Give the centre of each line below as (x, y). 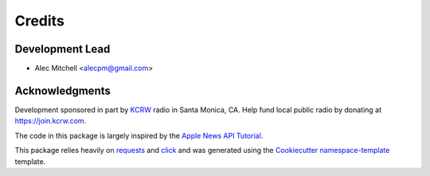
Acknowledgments (63, 90)
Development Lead (63, 49)
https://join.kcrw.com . (51, 121)
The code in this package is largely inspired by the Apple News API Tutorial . (139, 135)
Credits (40, 21)
